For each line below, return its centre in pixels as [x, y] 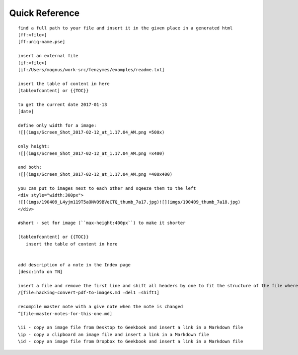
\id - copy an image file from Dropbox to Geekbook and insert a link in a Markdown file [131, 342]
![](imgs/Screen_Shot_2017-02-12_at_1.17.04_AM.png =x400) [91, 153]
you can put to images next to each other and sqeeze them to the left [107, 188]
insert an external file [48, 56]
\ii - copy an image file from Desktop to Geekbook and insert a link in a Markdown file [131, 328]
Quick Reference [44, 13]
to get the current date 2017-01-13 [63, 104]
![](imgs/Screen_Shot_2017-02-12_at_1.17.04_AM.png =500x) [91, 132]
